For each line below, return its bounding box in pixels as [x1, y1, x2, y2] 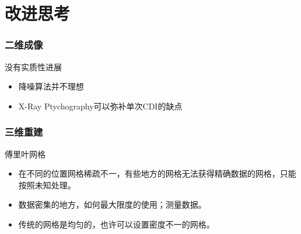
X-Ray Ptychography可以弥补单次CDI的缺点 [18, 99, 183, 112]
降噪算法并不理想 [18, 80, 84, 92]
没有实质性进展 [5, 60, 62, 73]
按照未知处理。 [18, 178, 76, 191]
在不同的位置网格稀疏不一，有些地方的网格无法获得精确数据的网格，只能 [18, 167, 296, 180]
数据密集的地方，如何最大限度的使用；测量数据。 [18, 198, 206, 211]
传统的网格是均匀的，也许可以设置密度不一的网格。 [18, 218, 215, 230]
